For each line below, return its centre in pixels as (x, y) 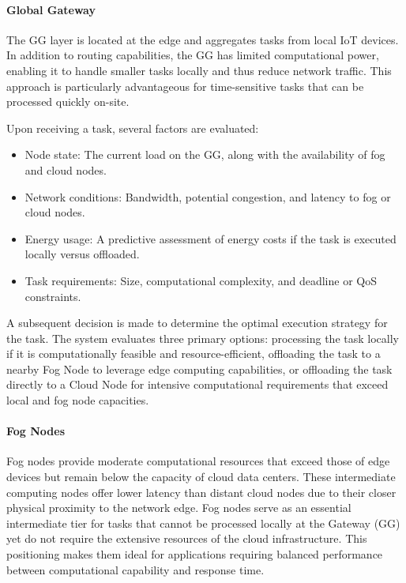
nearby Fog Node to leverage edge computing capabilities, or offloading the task (199, 369)
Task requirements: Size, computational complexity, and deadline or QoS (201, 280)
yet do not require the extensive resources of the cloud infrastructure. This (187, 538)
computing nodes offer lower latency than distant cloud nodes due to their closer (201, 492)
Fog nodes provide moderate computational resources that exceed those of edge (198, 461)
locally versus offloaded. (82, 254)
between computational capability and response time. (135, 569)
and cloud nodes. (66, 169)
